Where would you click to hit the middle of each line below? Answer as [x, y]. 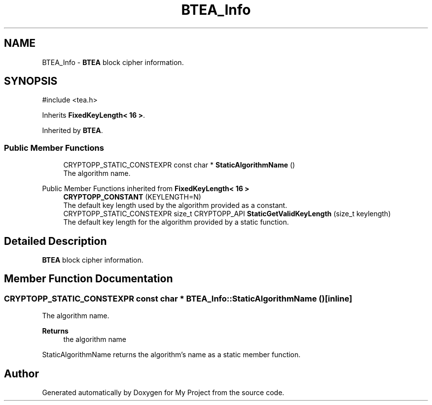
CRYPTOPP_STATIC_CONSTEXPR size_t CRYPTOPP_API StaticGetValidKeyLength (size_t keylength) [227, 214]
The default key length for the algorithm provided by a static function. [176, 222]
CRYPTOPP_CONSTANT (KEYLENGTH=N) [132, 197]
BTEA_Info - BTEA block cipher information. [113, 62]
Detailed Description [55, 241]
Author [21, 373]
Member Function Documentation [89, 279]
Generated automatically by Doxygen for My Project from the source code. [163, 393]
